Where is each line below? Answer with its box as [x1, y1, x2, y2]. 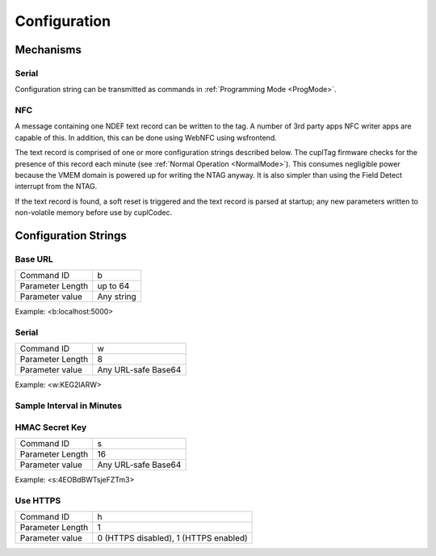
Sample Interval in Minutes [15, 400, 123, 411]
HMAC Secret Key [15, 421, 87, 432]
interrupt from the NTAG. [15, 182, 98, 192]
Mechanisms [15, 43, 82, 57]
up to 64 [97, 280, 130, 292]
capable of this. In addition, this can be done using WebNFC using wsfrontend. [15, 133, 278, 142]
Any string [97, 291, 136, 302]
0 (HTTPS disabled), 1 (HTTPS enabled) [97, 533, 248, 544]
